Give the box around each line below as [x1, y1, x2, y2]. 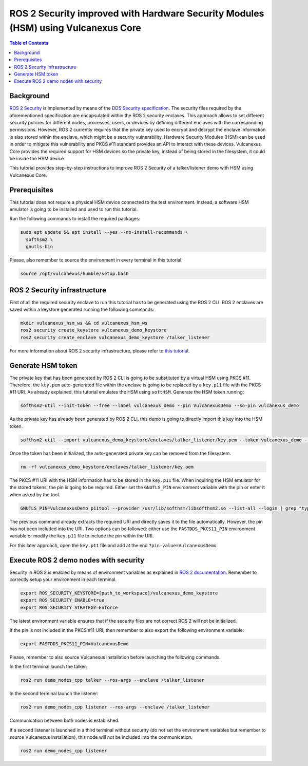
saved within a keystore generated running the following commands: [9, 306, 155, 313]
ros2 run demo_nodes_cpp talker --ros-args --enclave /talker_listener [20, 677, 205, 683]
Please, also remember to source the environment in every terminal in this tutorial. [9, 257, 183, 263]
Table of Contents [9, 40, 49, 46]
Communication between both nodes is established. [9, 717, 120, 724]
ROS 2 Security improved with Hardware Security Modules [9, 8, 264, 19]
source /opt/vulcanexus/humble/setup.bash [20, 271, 129, 277]
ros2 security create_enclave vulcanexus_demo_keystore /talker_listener [20, 334, 210, 340]
